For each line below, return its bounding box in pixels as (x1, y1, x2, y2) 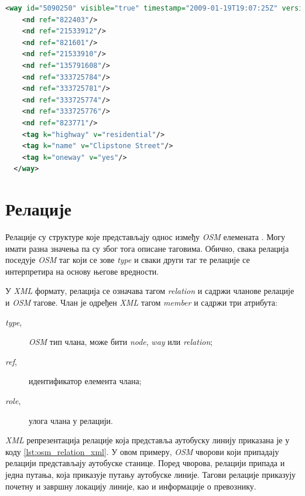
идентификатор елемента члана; (29, 375, 142, 387)
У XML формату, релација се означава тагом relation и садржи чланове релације (5, 285, 294, 297)
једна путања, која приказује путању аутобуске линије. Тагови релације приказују (5, 468, 296, 480)
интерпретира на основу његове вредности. (5, 265, 159, 277)
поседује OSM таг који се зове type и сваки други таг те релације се (5, 254, 250, 266)
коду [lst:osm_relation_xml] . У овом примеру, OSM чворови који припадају (5, 445, 279, 457)
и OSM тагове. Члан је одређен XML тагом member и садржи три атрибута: (5, 296, 277, 308)
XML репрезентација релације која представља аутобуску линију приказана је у (5, 434, 290, 446)
